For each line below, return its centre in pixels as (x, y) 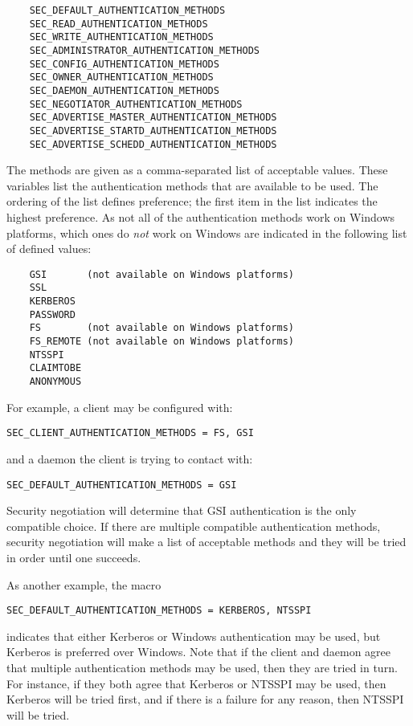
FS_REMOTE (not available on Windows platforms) (162, 342)
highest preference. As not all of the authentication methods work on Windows (201, 217)
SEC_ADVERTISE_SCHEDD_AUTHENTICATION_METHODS (153, 144)
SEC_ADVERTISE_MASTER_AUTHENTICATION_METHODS (153, 118)
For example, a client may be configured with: (120, 407)
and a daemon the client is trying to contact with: (130, 458)
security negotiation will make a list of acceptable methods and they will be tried (206, 542)
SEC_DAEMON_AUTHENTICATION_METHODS (124, 90)
